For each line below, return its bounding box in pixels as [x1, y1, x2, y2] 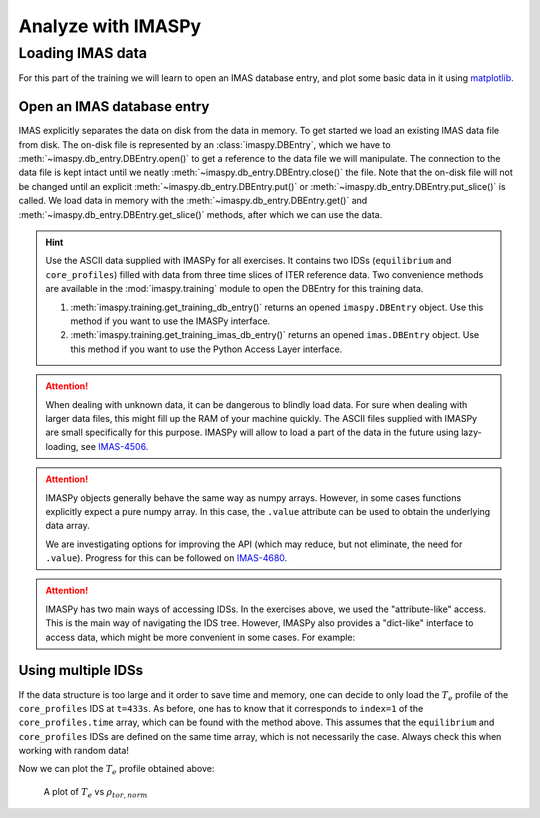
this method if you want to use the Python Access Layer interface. [70, 343, 343, 355]
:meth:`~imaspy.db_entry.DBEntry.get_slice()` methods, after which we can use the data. [18, 208, 383, 220]
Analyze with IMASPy [18, 15, 202, 37]
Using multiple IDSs [18, 662, 144, 679]
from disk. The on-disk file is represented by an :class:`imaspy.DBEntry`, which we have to [18, 138, 391, 150]
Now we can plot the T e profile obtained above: [18, 763, 215, 777]
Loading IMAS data [18, 44, 148, 62]
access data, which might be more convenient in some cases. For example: [45, 631, 356, 643]
